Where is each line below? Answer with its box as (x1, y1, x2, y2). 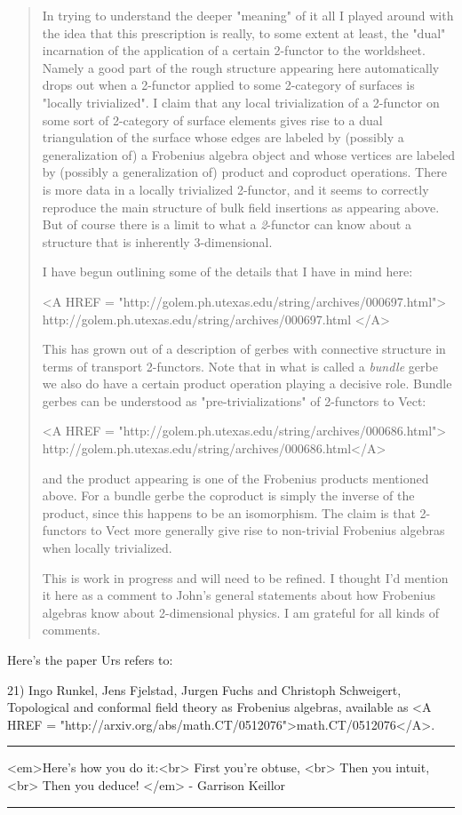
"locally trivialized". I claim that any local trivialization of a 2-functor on (42, 92, 440, 111)
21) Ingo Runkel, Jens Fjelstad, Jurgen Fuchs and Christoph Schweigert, (7, 680, 402, 699)
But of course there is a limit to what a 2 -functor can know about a (42, 215, 411, 234)
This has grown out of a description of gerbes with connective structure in (42, 340, 446, 358)
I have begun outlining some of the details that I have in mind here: (42, 262, 413, 281)
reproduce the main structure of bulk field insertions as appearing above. (42, 197, 440, 216)
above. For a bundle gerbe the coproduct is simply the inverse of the (42, 486, 415, 505)
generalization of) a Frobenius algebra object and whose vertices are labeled (42, 145, 455, 164)
